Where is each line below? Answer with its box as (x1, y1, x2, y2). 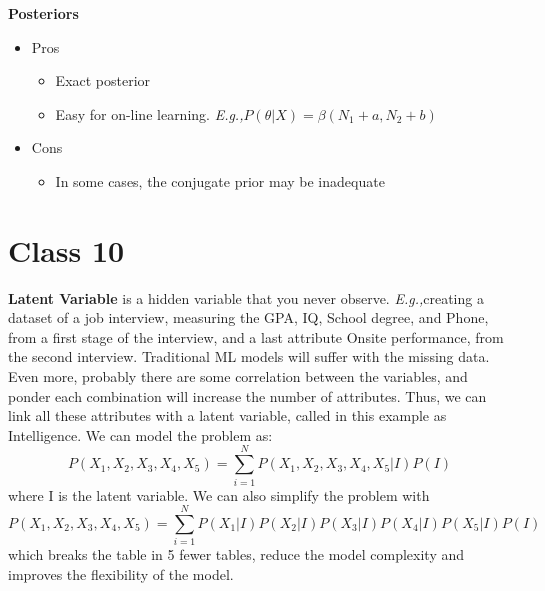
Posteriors (8, 3, 79, 23)
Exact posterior (55, 70, 151, 91)
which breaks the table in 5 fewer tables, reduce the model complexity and (8, 544, 465, 565)
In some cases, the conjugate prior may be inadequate (55, 170, 385, 191)
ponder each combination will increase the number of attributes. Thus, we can (8, 385, 487, 406)
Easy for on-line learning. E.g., (55, 103, 244, 124)
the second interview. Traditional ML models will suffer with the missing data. (8, 346, 490, 367)
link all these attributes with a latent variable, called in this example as (8, 405, 447, 426)
